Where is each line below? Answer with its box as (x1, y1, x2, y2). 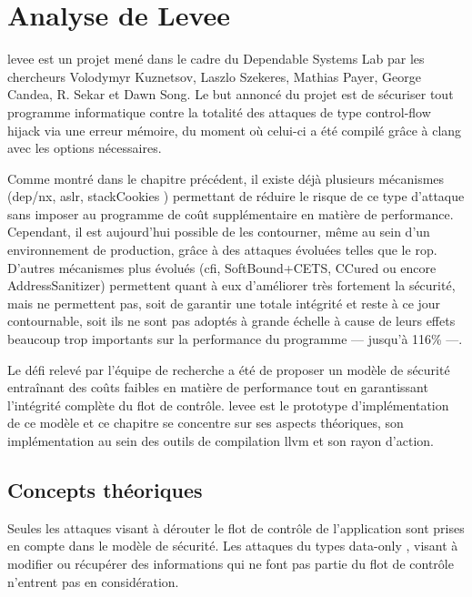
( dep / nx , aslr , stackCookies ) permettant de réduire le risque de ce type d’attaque (7, 187, 465, 206)
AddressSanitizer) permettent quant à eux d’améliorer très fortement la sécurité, (7, 276, 456, 295)
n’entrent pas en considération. (7, 572, 179, 591)
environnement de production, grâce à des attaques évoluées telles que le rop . (7, 240, 437, 259)
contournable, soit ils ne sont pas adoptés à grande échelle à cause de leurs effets (7, 311, 456, 330)
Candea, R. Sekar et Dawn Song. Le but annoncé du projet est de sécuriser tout (7, 85, 454, 104)
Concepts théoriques (7, 475, 203, 503)
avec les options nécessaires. (7, 138, 162, 157)
